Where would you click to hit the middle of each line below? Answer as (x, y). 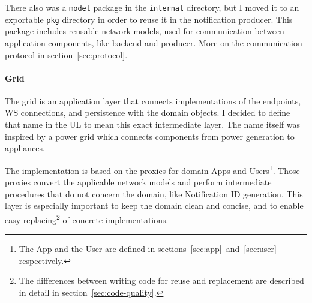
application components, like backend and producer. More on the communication (154, 42)
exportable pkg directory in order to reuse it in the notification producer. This (149, 19)
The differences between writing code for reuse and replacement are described (161, 280)
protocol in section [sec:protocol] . (66, 54)
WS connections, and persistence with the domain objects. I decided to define (148, 112)
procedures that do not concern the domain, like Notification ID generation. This (154, 193)
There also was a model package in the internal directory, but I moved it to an (152, 7)
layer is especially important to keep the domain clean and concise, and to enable (154, 205)
